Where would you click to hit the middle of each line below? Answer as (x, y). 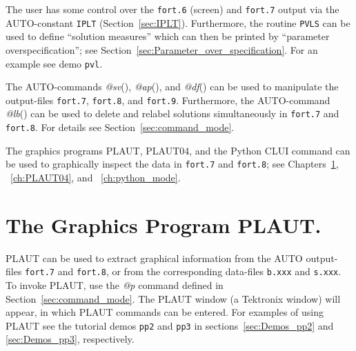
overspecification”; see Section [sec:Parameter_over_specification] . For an (162, 49)
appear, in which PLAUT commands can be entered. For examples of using (165, 312)
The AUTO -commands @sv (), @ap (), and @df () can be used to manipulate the (172, 87)
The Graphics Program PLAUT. (164, 224)
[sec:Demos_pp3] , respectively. (70, 339)
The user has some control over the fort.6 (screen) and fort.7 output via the (172, 9)
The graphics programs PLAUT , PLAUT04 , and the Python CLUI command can (178, 150)
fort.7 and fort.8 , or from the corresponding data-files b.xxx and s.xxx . (183, 271)
